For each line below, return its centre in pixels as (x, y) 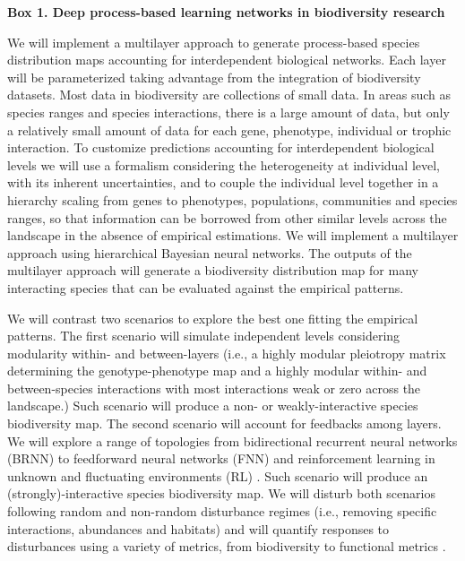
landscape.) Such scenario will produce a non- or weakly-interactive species (213, 406)
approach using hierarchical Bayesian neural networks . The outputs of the (210, 252)
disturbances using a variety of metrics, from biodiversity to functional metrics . (227, 546)
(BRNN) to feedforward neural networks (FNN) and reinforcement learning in (221, 458)
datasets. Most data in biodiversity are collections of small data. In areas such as (229, 95)
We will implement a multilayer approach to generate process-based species (214, 42)
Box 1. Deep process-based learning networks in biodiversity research (226, 12)
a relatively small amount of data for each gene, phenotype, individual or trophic (229, 129)
